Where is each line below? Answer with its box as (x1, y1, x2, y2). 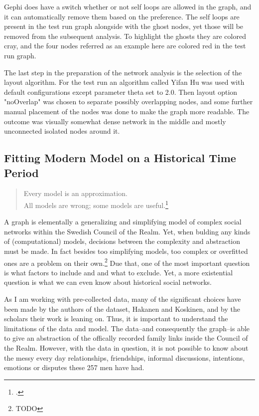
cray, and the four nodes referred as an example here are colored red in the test (4, 40, 246, 51)
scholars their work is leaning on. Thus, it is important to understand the (4, 313, 228, 324)
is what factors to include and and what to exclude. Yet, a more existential (4, 267, 233, 277)
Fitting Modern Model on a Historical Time (4, 150, 236, 166)
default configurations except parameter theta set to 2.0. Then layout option (4, 86, 238, 97)
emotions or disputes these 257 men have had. (4, 362, 144, 373)
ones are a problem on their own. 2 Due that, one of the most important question (4, 256, 250, 268)
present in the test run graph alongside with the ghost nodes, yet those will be (4, 21, 244, 31)
